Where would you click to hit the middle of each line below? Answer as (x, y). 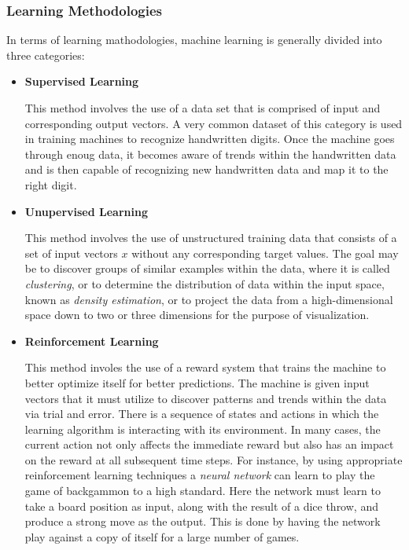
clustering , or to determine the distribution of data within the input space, (204, 283)
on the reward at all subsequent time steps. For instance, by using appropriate (214, 459)
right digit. (51, 184)
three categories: (46, 55)
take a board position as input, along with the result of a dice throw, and (201, 506)
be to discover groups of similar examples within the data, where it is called (207, 268)
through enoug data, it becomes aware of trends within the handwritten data (210, 154)
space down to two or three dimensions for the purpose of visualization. (197, 315)
